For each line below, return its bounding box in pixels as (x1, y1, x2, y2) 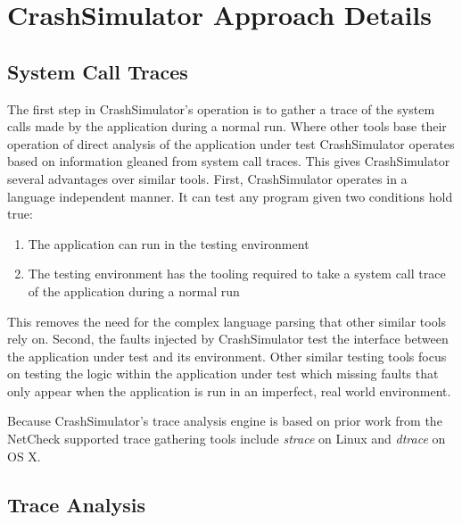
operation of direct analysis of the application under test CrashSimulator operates (7, 134, 455, 153)
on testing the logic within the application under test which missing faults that (7, 364, 439, 383)
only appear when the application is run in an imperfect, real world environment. (7, 381, 451, 400)
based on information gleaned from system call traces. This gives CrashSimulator (7, 152, 450, 170)
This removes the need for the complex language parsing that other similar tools (7, 311, 447, 330)
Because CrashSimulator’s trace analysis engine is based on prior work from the (7, 411, 442, 430)
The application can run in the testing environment (28, 234, 309, 253)
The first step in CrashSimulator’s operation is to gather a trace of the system (7, 99, 435, 118)
